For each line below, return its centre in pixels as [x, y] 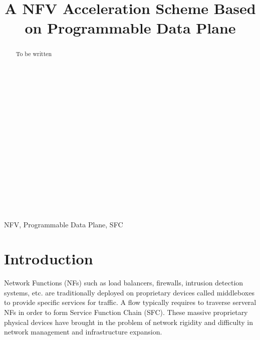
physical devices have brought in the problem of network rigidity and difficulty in [128, 322]
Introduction [49, 259]
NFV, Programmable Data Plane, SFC [64, 224]
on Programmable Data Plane [130, 28]
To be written [34, 54]
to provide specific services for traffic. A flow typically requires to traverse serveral [130, 302]
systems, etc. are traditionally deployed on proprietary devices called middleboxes [129, 292]
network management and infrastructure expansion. [83, 332]
